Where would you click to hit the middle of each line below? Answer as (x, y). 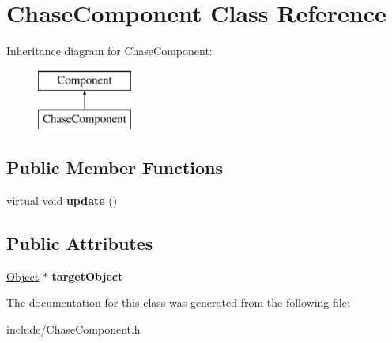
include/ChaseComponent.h (73, 329)
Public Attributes (80, 243)
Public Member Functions (115, 168)
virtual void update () (62, 201)
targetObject (87, 276)
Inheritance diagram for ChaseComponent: (109, 51)
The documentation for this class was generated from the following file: (178, 302)
